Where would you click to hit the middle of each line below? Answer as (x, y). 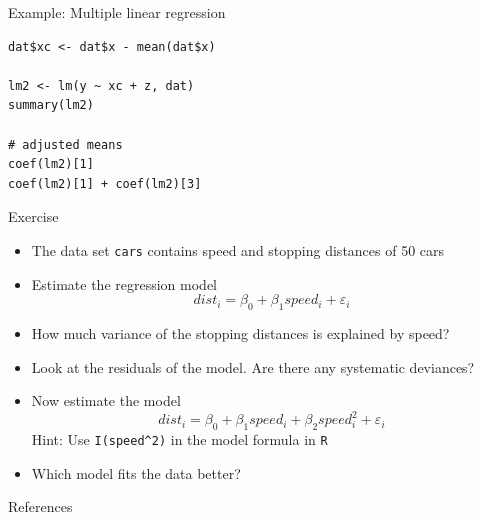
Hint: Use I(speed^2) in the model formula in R (179, 439)
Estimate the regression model (124, 283)
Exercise (33, 216)
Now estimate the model (106, 400)
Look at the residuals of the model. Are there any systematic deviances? (253, 366)
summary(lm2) (51, 105)
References (40, 506)
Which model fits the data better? (136, 472)
